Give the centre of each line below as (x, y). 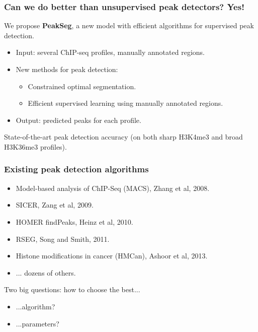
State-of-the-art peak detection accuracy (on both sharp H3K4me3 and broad (123, 137)
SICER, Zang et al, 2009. (55, 205)
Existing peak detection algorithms (76, 169)
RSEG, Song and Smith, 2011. (63, 239)
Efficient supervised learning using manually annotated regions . (125, 103)
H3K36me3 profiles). (35, 146)
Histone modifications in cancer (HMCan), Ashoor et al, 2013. (112, 256)
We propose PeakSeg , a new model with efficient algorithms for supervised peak (129, 25)
